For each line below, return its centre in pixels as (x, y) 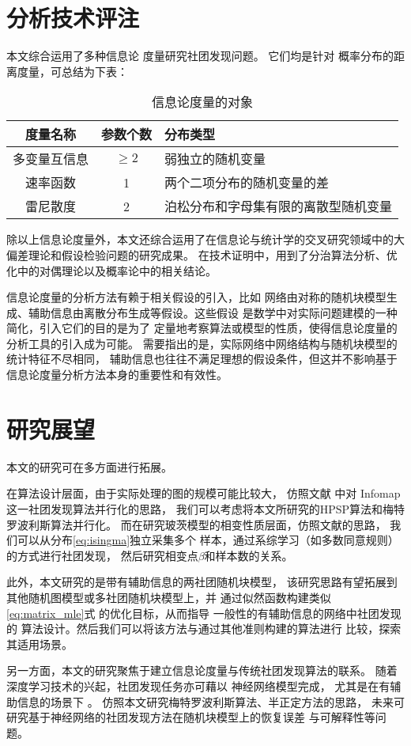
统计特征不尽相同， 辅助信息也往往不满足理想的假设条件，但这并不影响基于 (202, 359)
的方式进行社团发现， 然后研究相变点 (102, 555)
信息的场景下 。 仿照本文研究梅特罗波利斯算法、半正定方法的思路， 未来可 (211, 701)
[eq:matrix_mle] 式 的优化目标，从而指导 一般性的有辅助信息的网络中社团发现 (204, 613)
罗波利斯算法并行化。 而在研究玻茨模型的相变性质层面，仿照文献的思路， (196, 524)
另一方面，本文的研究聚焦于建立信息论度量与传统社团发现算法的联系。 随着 (202, 670)
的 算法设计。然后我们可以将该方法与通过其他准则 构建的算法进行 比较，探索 (204, 629)
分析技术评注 (73, 18)
